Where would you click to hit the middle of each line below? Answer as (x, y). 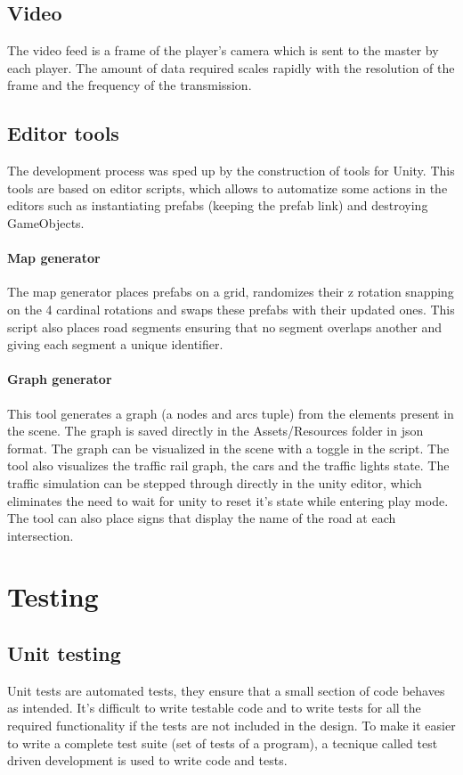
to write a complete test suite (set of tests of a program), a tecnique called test (223, 742)
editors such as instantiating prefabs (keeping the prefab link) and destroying (218, 205)
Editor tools (63, 133)
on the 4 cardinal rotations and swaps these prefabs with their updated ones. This (231, 309)
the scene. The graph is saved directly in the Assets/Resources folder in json (215, 431)
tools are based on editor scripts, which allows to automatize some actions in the (227, 188)
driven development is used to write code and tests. (147, 760)
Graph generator (60, 379)
